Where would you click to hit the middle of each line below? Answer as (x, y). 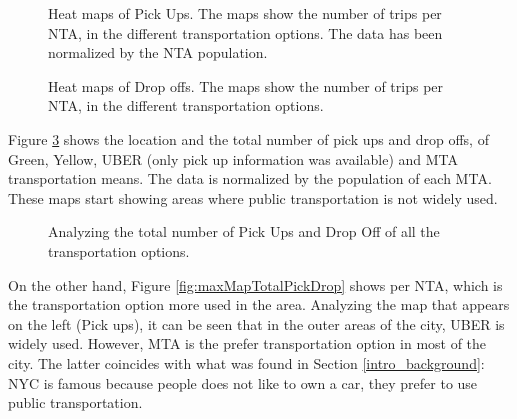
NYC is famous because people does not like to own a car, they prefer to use (243, 382)
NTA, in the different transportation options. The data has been (245, 32)
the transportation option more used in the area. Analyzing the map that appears (259, 304)
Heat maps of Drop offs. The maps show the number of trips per (246, 85)
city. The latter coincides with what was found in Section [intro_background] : (246, 362)
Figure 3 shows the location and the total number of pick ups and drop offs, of (248, 138)
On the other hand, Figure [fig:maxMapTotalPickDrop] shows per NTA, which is (255, 284)
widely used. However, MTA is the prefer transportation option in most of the (247, 343)
